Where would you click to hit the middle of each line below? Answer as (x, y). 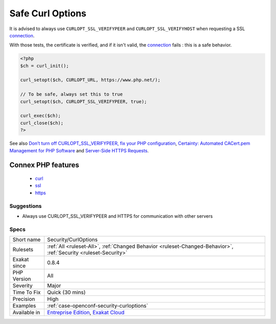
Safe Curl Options (48, 13)
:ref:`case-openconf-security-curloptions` (97, 306)
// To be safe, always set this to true (71, 94)
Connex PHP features (44, 165)
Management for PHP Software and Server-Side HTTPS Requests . (79, 150)
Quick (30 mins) (66, 292)
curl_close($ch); (42, 123)
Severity (22, 286)
